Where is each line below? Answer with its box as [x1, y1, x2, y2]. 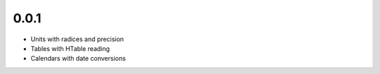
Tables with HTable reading [30, 44, 110, 52]
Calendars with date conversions [30, 54, 126, 63]
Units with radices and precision [30, 35, 125, 43]
